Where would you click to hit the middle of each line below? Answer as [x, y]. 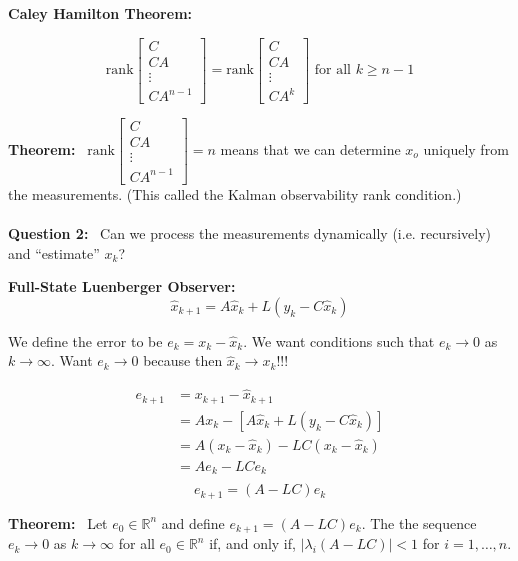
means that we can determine [310, 149]
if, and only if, [252, 543]
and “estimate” [54, 252]
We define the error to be [85, 340]
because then [183, 360]
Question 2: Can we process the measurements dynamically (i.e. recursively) [249, 233]
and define [193, 522]
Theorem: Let [58, 522]
